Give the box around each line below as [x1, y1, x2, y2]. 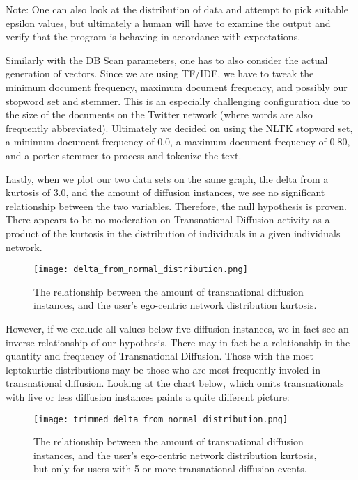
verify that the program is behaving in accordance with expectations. [6, 29, 301, 44]
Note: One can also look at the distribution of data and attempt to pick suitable [6, 2, 348, 16]
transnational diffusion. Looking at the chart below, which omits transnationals [6, 376, 344, 390]
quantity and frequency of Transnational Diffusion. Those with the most [6, 349, 314, 363]
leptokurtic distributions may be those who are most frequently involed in [6, 362, 320, 376]
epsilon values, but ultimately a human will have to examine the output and [6, 15, 331, 30]
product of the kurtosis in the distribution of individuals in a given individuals [6, 225, 341, 240]
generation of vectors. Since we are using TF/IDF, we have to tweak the [6, 66, 314, 81]
